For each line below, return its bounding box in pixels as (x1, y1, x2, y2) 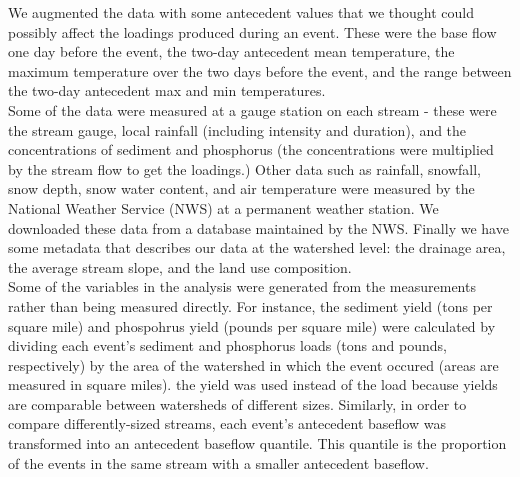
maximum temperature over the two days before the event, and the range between (8, 60, 512, 81)
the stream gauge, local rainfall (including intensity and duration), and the (8, 119, 467, 140)
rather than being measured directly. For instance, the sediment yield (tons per (8, 295, 493, 316)
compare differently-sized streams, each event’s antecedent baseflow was (8, 413, 446, 434)
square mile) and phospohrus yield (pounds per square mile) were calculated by (8, 315, 496, 336)
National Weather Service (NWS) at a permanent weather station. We (8, 197, 439, 218)
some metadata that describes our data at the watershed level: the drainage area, (8, 237, 506, 258)
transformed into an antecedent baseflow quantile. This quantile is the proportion (8, 433, 507, 454)
